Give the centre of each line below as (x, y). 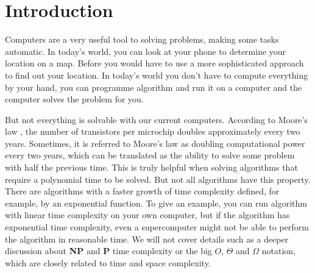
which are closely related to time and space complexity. (108, 262)
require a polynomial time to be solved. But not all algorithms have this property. (158, 179)
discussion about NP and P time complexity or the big (108, 251)
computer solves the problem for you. (74, 99)
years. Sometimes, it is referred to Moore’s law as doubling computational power (155, 143)
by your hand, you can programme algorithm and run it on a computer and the (154, 87)
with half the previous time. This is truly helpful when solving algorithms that (151, 167)
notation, (279, 251)
